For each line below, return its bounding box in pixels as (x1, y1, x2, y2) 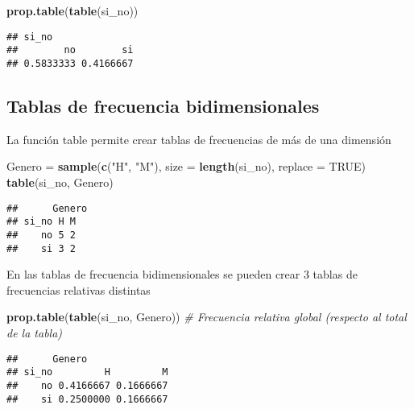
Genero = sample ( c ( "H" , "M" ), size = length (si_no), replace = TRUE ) (6, 158, 366, 175)
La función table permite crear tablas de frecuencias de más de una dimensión (6, 130, 391, 147)
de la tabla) (6, 324, 63, 341)
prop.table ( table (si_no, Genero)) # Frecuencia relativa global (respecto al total (6, 308, 407, 325)
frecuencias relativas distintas (6, 281, 151, 298)
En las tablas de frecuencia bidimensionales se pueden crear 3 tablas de (6, 266, 358, 283)
